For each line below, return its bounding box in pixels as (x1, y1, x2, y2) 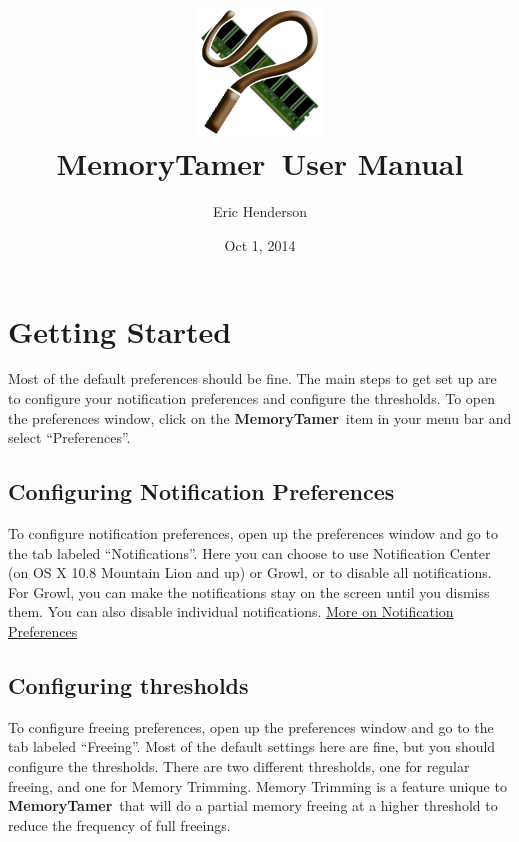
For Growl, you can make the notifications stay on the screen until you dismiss (8, 581, 490, 602)
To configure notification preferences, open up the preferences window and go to (8, 523, 498, 544)
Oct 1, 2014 (224, 234, 296, 255)
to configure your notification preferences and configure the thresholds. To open (8, 388, 496, 409)
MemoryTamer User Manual (56, 143, 464, 184)
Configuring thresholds (8, 669, 249, 700)
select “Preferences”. (8, 427, 131, 448)
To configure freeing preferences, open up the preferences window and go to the (8, 716, 494, 737)
